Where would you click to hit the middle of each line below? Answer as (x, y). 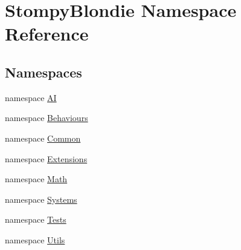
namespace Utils (35, 239)
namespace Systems (41, 199)
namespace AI (31, 97)
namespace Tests (36, 219)
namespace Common (43, 138)
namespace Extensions (46, 158)
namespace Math (36, 179)
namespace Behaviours (47, 118)
